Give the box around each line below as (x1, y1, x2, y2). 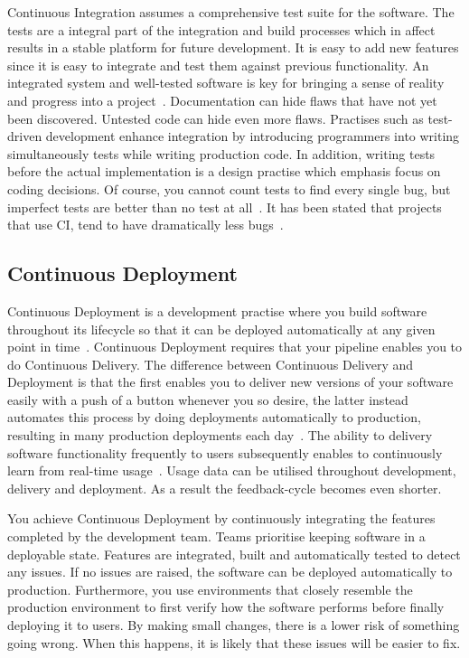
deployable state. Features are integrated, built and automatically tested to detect (7, 544, 461, 563)
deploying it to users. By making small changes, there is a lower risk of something (7, 616, 460, 634)
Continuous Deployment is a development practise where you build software (7, 301, 427, 320)
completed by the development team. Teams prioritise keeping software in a (7, 527, 426, 546)
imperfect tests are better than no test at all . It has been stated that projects (7, 197, 442, 216)
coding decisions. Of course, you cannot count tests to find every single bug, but (7, 179, 451, 198)
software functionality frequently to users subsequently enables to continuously (7, 443, 443, 462)
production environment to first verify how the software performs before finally (7, 597, 445, 616)
